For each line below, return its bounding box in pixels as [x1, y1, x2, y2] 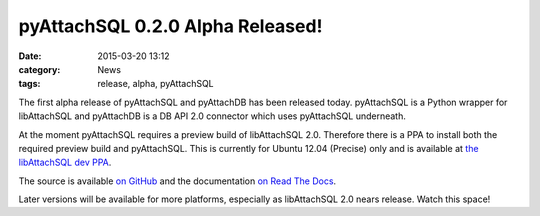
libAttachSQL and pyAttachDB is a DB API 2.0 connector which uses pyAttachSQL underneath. [18, 110, 407, 122]
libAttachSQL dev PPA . [18, 156, 112, 169]
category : [18, 63, 61, 75]
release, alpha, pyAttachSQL [97, 78, 214, 90]
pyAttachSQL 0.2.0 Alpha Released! [18, 15, 323, 37]
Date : [18, 50, 42, 62]
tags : [18, 78, 41, 90]
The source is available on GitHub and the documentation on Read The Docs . [18, 175, 337, 187]
